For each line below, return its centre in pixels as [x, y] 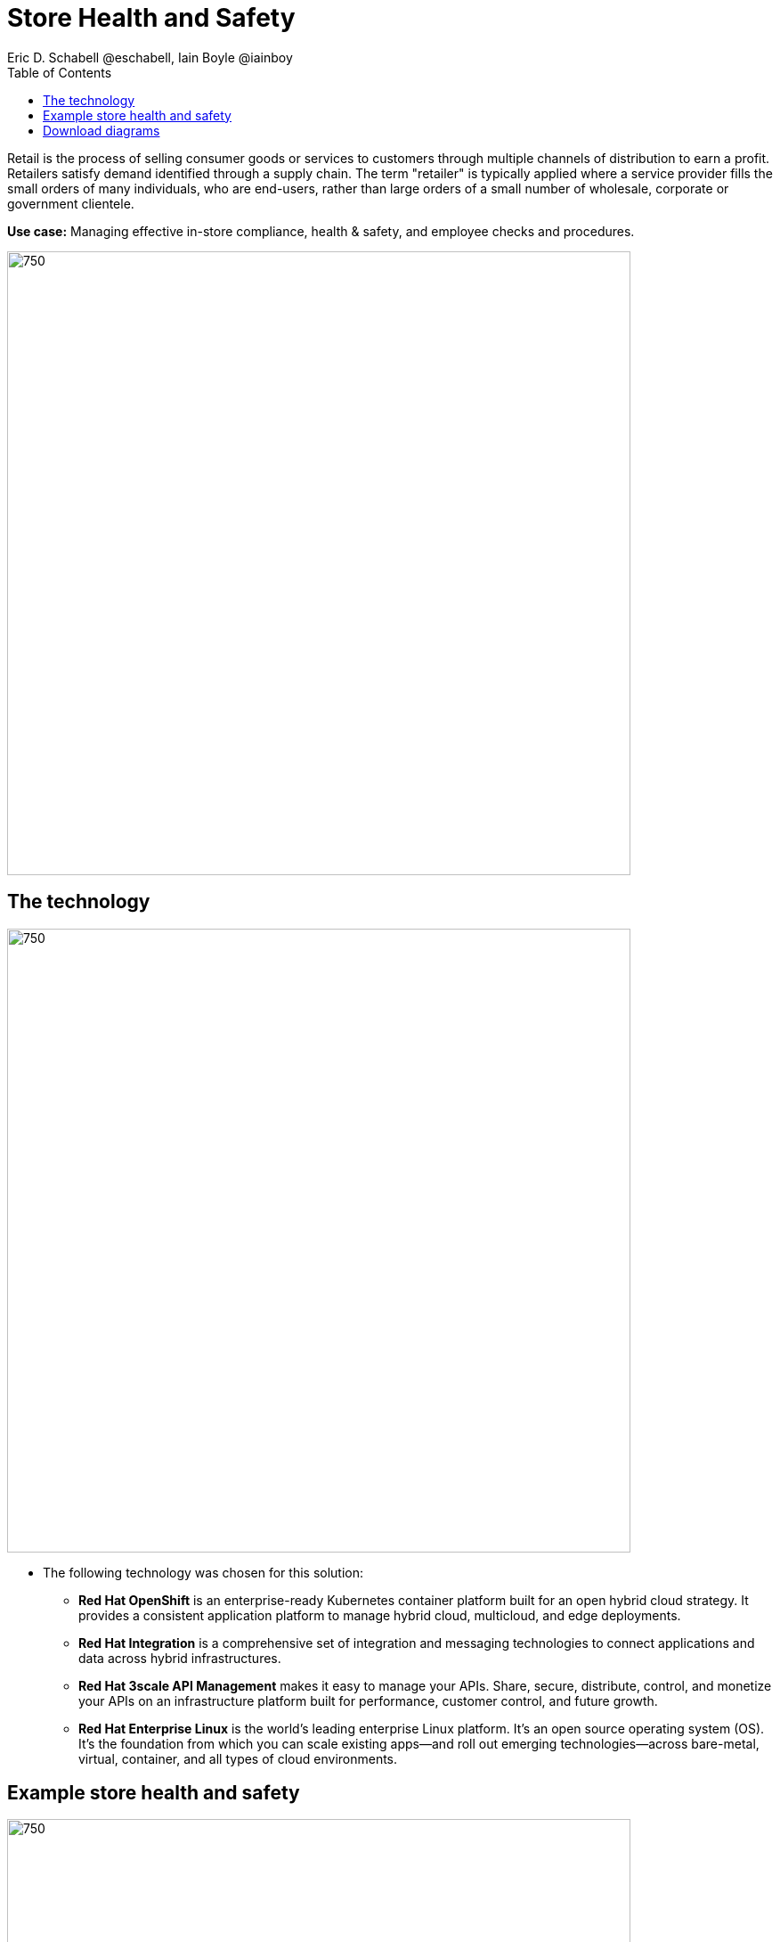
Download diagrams [102, 130]
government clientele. [71, 203]
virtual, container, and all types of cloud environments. [238, 1758]
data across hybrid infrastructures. [180, 1658]
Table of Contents [60, 72]
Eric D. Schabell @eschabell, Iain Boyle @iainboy [150, 57]
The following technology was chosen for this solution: [203, 1572]
